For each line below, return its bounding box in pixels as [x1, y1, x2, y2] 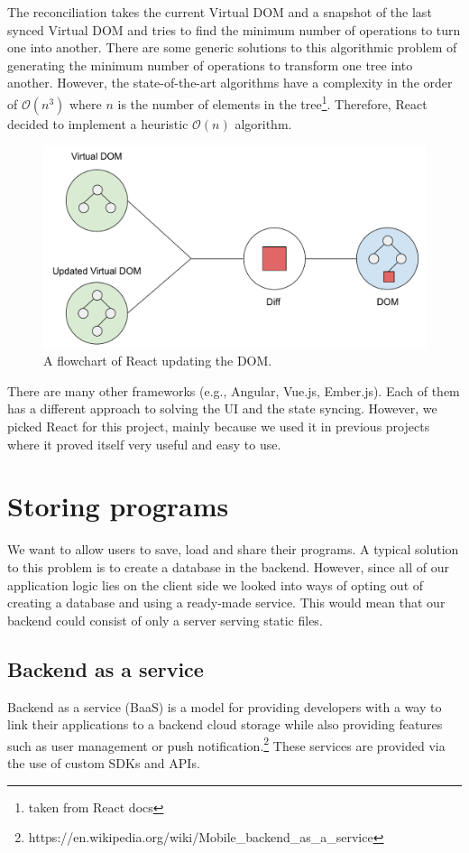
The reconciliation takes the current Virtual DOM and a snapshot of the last [7, 3, 432, 21]
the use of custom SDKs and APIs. [7, 753, 200, 772]
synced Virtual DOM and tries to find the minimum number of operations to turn [7, 20, 461, 39]
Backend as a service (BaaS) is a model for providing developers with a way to [7, 697, 442, 716]
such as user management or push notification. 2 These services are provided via [7, 733, 446, 755]
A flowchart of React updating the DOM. [43, 351, 272, 370]
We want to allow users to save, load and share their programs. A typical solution [7, 540, 459, 559]
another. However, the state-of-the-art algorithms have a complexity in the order [7, 73, 453, 92]
